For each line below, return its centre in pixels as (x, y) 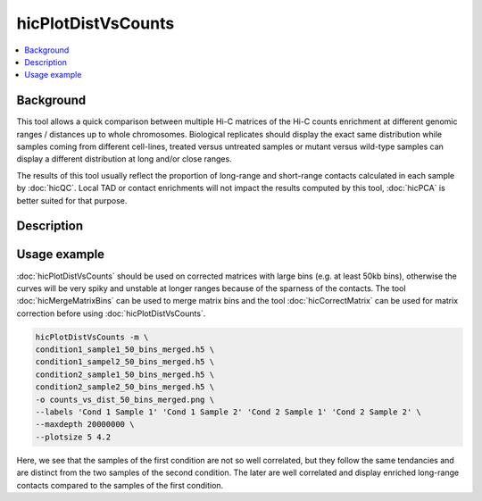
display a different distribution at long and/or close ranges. (124, 159)
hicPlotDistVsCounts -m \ (92, 337)
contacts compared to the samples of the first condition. (120, 485)
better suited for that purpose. (72, 200)
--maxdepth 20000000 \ (85, 425)
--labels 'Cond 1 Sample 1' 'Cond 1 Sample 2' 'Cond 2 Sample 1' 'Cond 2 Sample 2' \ (228, 412)
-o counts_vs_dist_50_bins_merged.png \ (125, 399)
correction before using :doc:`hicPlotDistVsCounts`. (111, 313)
